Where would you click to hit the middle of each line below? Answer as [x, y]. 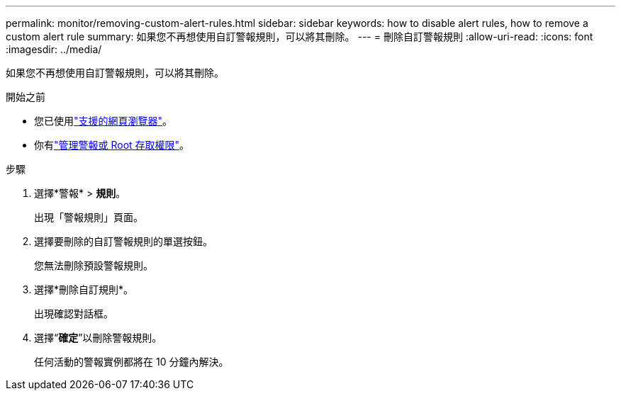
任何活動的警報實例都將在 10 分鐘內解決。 [132, 362]
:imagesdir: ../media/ [54, 49]
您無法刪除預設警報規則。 [94, 265]
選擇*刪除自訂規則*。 [84, 289]
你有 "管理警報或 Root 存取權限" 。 [112, 145]
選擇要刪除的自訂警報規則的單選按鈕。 [123, 241]
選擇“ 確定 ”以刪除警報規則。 [98, 338]
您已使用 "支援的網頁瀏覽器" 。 [103, 121]
